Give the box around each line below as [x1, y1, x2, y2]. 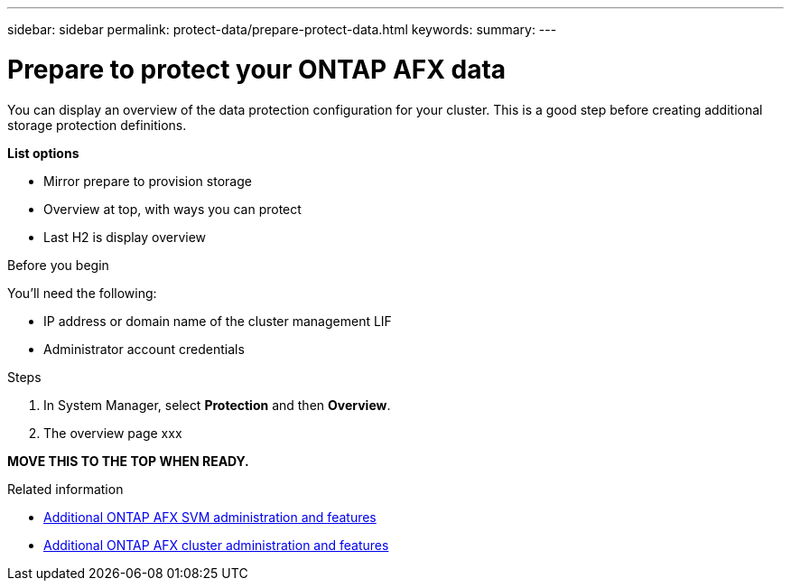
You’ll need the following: [7, 285, 157, 301]
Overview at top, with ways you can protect [43, 201, 302, 217]
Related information [7, 481, 124, 497]
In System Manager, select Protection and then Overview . [43, 397, 391, 413]
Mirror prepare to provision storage [43, 173, 252, 189]
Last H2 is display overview [43, 229, 207, 245]
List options [7, 145, 79, 161]
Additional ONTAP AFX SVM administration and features [43, 509, 377, 525]
